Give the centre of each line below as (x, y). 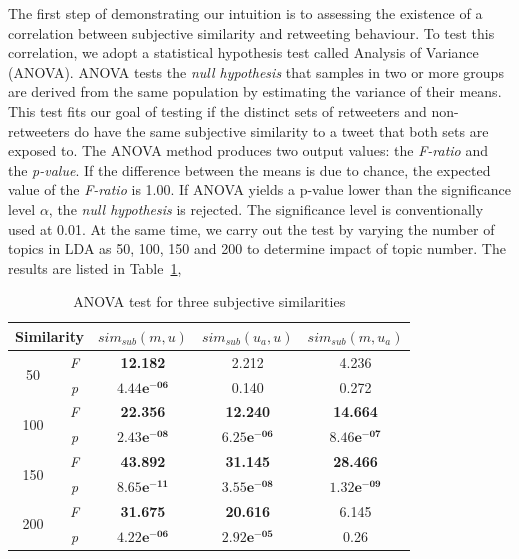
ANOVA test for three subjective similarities (209, 301)
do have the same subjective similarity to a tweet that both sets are (281, 130)
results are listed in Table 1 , (95, 267)
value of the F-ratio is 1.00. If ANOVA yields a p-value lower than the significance (259, 189)
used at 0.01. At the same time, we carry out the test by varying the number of (251, 228)
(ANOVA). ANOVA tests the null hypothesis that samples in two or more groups (256, 71)
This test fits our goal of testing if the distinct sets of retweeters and (217, 110)
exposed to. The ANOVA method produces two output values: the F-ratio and (248, 150)
